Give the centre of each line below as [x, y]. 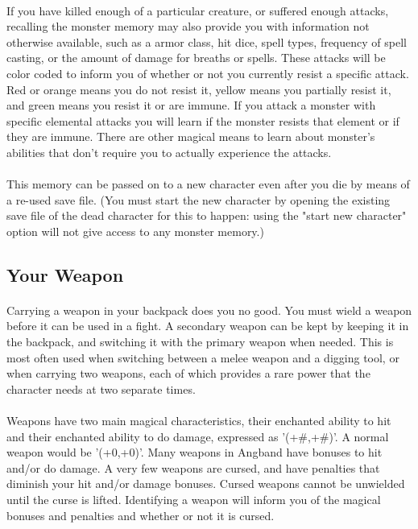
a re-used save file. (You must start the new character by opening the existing [199, 199]
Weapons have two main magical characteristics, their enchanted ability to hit [199, 421]
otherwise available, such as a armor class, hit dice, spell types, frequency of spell [207, 41]
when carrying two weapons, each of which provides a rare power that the [188, 373]
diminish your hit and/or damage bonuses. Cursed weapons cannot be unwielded [206, 484]
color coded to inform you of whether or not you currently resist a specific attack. [208, 73]
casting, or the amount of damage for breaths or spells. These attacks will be [196, 58]
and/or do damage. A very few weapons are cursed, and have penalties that [193, 467]
